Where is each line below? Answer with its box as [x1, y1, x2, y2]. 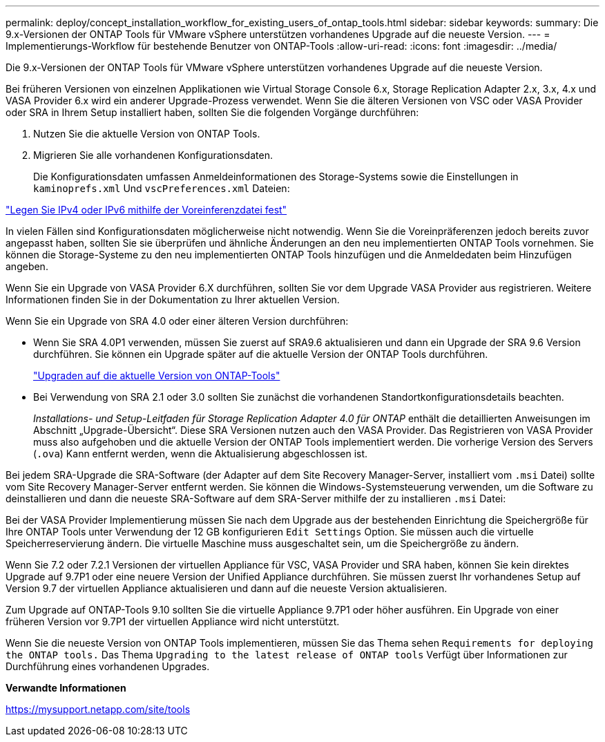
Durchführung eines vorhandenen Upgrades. [6, 660, 210, 672]
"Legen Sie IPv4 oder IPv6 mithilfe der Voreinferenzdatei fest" [6, 204, 287, 216]
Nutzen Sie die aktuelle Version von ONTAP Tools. [33, 128, 260, 140]
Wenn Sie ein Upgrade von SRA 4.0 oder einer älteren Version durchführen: [6, 315, 349, 327]
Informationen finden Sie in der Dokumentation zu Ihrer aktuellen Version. [6, 294, 340, 305]
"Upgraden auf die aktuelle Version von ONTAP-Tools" [33, 370, 280, 381]
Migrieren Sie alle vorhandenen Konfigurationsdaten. [33, 149, 273, 161]
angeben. [6, 260, 48, 272]
